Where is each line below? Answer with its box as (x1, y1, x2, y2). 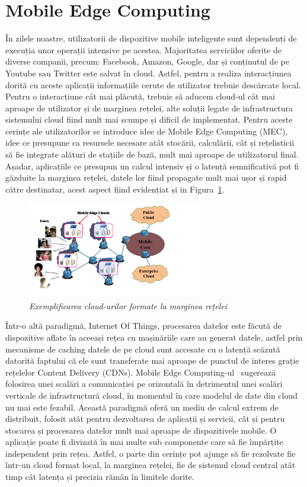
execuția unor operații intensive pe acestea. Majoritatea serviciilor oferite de (5, 43, 282, 56)
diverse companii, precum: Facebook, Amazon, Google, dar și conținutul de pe (5, 55, 289, 68)
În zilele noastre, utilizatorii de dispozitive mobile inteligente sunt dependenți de (5, 32, 297, 44)
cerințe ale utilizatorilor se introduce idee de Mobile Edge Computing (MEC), (5, 124, 288, 137)
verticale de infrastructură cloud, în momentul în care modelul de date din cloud (5, 389, 298, 401)
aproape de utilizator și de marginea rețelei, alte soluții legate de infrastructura (5, 101, 293, 114)
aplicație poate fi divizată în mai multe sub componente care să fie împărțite (5, 435, 283, 448)
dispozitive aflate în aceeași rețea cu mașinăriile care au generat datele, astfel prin (5, 331, 303, 343)
